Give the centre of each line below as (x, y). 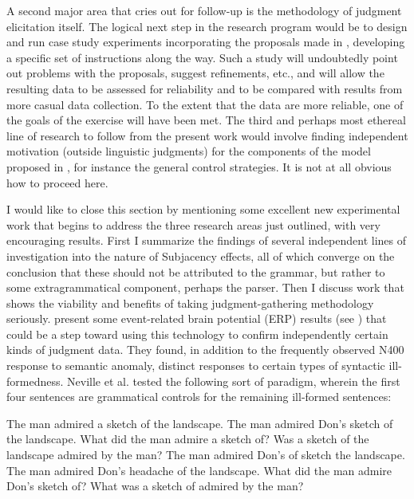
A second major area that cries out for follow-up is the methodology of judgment (204, 10)
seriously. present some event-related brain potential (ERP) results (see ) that (197, 318)
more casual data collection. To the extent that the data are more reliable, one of (205, 104)
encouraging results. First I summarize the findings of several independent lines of (207, 240)
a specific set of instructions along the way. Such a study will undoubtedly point (202, 57)
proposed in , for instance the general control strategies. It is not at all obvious (199, 166)
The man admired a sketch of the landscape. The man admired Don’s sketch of (200, 423)
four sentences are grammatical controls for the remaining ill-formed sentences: (199, 397)
